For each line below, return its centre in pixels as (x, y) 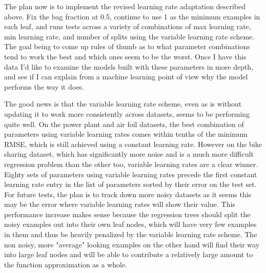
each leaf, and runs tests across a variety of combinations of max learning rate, (128, 26)
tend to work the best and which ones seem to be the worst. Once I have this (125, 56)
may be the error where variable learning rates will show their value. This (120, 204)
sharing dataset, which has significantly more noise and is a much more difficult (129, 154)
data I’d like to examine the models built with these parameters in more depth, (129, 66)
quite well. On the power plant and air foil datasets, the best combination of (124, 124)
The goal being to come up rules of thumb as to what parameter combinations (127, 46)
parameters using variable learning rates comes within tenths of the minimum (126, 134)
